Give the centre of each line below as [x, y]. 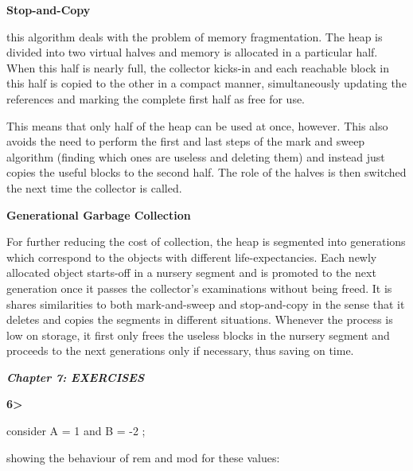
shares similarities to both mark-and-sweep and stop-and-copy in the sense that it [206, 304]
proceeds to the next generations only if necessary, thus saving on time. [180, 350]
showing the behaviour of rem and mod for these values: [143, 457]
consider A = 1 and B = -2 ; [76, 431]
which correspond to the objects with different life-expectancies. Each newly [192, 257]
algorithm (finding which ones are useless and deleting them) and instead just [196, 156]
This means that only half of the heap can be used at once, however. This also [197, 125]
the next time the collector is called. [94, 187]
